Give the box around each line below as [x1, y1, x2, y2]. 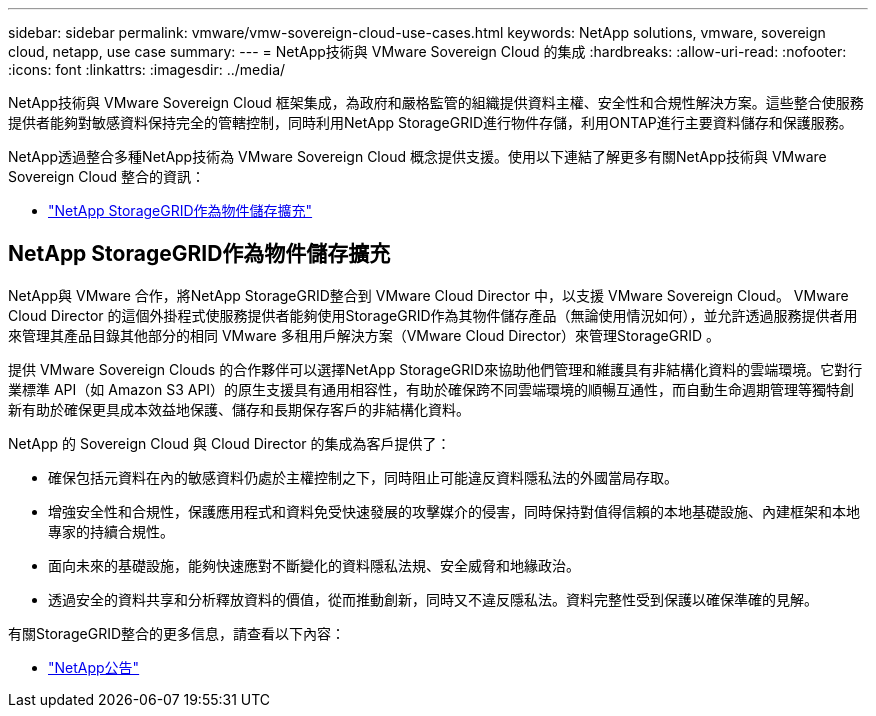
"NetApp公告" [48, 658, 140, 676]
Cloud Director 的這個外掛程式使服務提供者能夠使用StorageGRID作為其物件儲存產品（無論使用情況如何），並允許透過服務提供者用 [8, 306, 858, 324]
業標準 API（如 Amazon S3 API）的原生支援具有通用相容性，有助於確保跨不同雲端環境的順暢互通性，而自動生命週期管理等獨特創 [8, 380, 855, 398]
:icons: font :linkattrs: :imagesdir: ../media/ [8, 61, 286, 78]
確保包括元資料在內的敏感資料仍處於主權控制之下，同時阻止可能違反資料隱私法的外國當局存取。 [48, 468, 678, 486]
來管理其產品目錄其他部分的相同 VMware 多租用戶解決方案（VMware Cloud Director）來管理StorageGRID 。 [8, 326, 721, 344]
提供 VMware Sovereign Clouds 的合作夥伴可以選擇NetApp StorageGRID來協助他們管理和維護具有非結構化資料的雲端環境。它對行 [8, 360, 863, 378]
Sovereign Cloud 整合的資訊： [8, 168, 206, 185]
